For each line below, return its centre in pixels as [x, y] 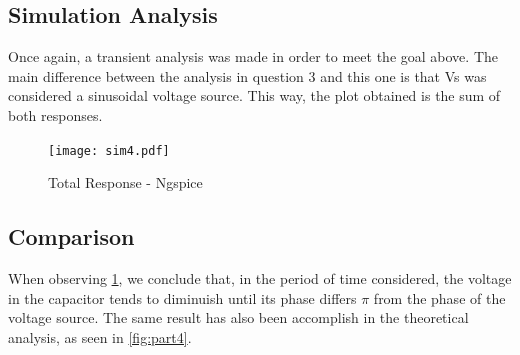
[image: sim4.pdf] [109, 150]
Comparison [71, 236]
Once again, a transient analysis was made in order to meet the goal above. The [253, 56]
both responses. [55, 114]
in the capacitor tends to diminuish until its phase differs [182, 297]
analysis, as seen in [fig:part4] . [100, 336]
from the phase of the [439, 297]
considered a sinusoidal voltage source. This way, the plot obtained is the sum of [254, 95]
